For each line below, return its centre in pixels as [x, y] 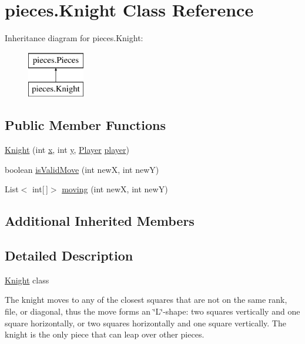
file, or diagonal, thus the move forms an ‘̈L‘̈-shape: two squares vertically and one [152, 311]
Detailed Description [69, 256]
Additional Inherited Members [100, 221]
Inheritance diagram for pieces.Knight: [74, 38]
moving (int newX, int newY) [115, 189]
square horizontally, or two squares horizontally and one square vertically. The [145, 323]
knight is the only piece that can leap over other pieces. [105, 334]
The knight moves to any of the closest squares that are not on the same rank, [146, 300]
